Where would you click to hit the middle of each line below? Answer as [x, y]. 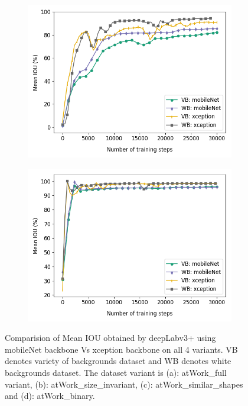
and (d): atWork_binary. [50, 396]
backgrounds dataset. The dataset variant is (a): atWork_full [116, 372]
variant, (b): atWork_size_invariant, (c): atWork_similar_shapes [124, 384]
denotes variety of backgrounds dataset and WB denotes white [118, 361]
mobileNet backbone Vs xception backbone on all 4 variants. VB [121, 349]
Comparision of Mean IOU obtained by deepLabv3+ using [110, 338]
